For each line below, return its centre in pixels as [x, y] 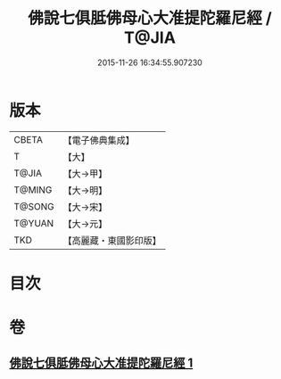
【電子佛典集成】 [99, 140]
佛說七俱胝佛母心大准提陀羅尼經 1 [101, 363]
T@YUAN [34, 223]
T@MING [33, 190]
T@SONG [34, 206]
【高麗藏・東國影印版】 [112, 240]
